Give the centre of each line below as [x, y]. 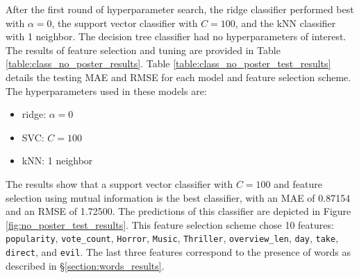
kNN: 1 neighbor [57, 160]
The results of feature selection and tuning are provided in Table [143, 50]
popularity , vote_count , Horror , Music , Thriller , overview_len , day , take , [172, 238]
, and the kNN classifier [285, 23]
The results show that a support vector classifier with [119, 183]
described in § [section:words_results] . [85, 265]
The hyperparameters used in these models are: [106, 90]
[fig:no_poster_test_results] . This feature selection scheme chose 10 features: [170, 224]
